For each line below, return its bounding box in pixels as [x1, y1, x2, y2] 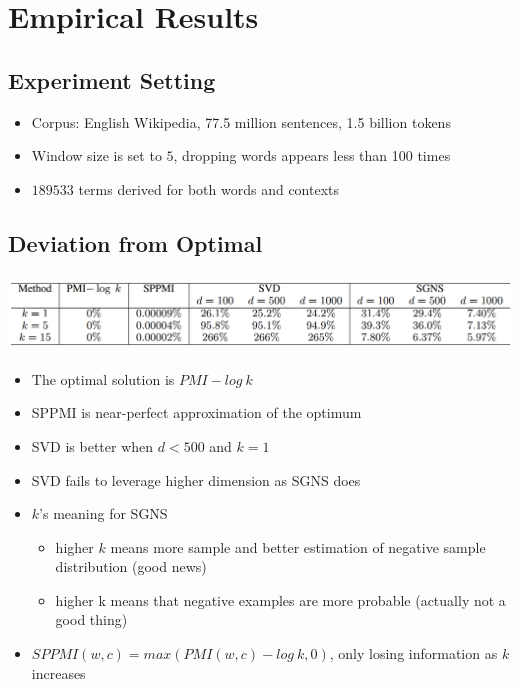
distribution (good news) [55, 556, 207, 577]
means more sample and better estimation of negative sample [110, 536, 486, 557]
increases [31, 662, 86, 683]
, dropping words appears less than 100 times [173, 145, 451, 166]
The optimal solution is [31, 368, 175, 389]
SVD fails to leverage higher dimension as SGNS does [31, 469, 361, 490]
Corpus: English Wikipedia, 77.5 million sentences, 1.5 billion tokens [31, 111, 451, 132]
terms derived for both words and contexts [78, 178, 340, 199]
